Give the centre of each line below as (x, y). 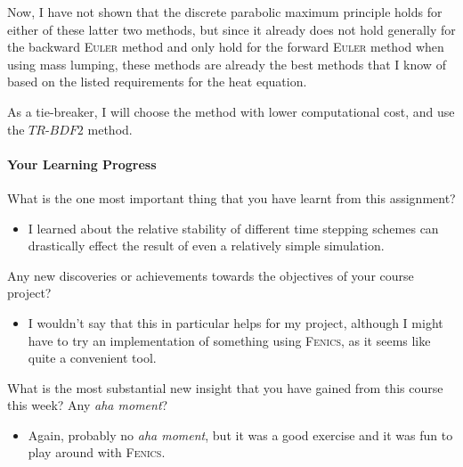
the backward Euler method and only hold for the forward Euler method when (226, 47)
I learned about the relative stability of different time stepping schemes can (233, 228)
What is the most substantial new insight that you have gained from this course (225, 387)
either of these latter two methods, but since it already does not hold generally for (231, 29)
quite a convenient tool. (92, 358)
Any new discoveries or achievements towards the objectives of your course (211, 275)
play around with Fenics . (97, 452)
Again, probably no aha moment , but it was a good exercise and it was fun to (240, 434)
